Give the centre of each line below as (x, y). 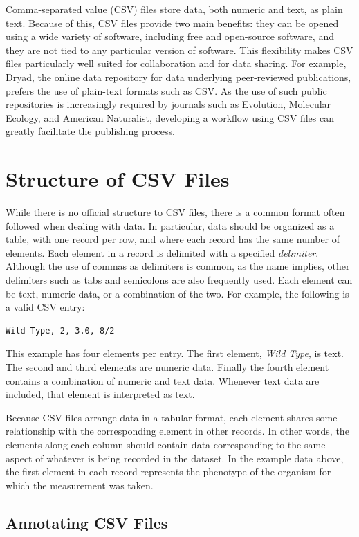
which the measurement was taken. (80, 485)
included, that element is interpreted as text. (100, 394)
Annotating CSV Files (87, 522)
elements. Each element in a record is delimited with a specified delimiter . (162, 252)
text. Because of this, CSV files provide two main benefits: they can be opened (172, 22)
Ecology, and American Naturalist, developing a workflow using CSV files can (170, 117)
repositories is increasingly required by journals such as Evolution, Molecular (168, 104)
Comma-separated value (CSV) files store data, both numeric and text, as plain (174, 9)
